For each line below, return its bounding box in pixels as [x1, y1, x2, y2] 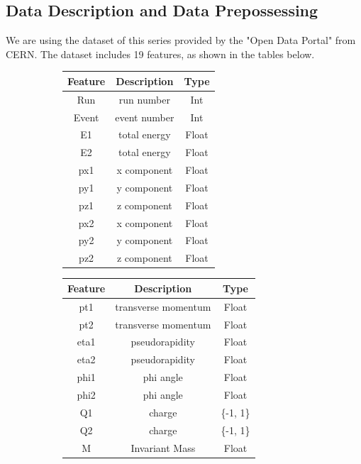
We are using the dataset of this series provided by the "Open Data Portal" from [6, 33, 356, 48]
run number [118, 92, 170, 106]
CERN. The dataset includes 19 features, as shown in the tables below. [6, 46, 315, 61]
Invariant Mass [130, 440, 196, 455]
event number [115, 109, 174, 124]
